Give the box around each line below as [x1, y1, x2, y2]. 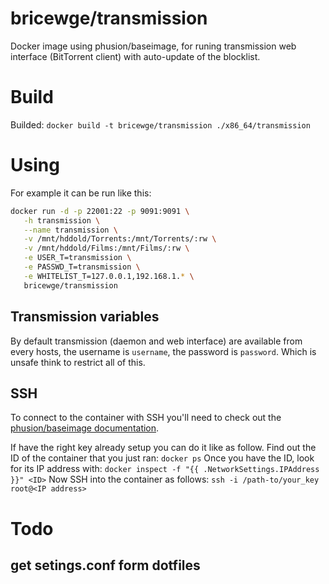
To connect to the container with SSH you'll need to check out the [10, 412, 282, 424]
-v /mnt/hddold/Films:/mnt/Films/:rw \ [23, 243, 190, 254]
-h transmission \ [23, 215, 101, 226]
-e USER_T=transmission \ [23, 253, 132, 263]
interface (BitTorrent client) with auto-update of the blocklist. [10, 50, 261, 62]
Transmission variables [10, 308, 160, 326]
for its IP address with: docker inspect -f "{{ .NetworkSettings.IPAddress [10, 463, 320, 475]
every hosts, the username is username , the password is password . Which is [10, 345, 317, 357]
